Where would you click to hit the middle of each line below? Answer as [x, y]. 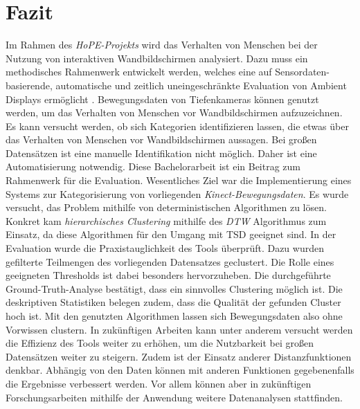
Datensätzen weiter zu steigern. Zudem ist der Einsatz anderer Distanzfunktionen [179, 356]
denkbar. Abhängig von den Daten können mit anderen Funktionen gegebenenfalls [180, 370]
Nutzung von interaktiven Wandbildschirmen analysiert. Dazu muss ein [157, 58]
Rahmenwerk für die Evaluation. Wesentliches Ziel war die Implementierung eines [179, 180]
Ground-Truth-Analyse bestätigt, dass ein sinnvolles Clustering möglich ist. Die [174, 288]
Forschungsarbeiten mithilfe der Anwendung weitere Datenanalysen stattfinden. [174, 397]
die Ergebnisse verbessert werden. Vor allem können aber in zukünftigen [159, 383]
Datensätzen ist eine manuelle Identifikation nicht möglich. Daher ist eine [161, 153]
